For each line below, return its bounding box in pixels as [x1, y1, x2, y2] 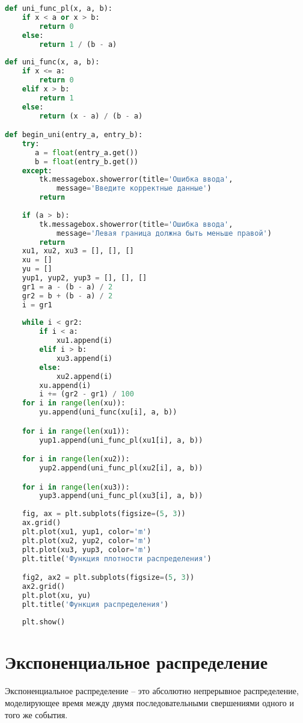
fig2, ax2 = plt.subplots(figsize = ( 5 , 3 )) [22, 573, 195, 582]
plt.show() [22, 618, 66, 627]
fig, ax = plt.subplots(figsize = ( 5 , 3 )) [22, 509, 186, 518]
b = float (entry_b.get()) [35, 157, 138, 166]
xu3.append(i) [56, 354, 112, 363]
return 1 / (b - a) [39, 40, 117, 49]
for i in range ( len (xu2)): [22, 455, 130, 464]
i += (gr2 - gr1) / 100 [39, 390, 134, 399]
